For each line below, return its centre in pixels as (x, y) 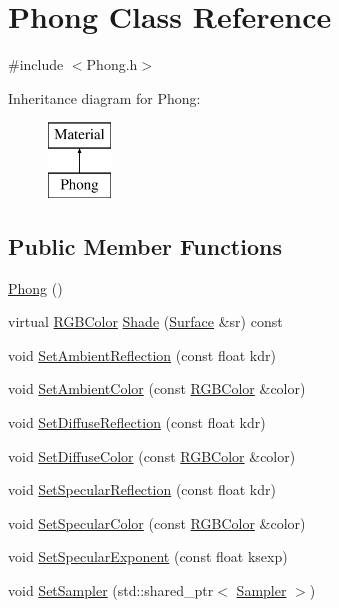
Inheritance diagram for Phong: (104, 97)
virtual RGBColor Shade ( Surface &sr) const (145, 321)
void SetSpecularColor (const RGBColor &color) (157, 522)
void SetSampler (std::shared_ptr (111, 590)
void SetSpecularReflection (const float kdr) (142, 489)
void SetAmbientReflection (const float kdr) (142, 354)
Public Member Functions (145, 245)
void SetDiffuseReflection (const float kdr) (137, 422)
